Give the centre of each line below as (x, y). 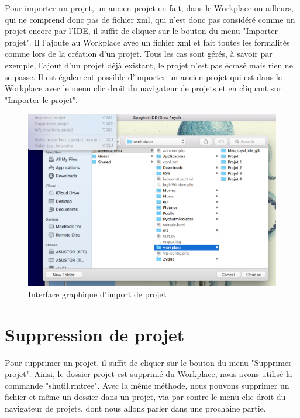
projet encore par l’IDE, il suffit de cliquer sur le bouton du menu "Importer (141, 31)
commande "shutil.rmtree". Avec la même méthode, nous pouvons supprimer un (147, 385)
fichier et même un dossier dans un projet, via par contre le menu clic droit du (145, 397)
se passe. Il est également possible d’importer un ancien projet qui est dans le (143, 76)
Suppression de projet (95, 334)
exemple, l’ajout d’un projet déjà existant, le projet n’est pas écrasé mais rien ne (149, 65)
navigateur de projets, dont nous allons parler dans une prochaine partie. (135, 408)
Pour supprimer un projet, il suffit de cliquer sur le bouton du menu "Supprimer (148, 362)
